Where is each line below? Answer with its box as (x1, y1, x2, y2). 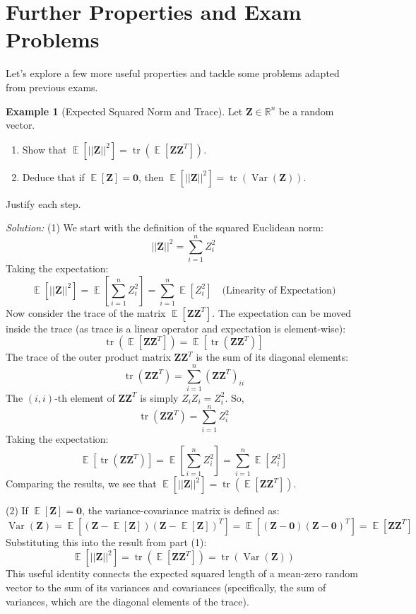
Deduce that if (22, 169, 85, 184)
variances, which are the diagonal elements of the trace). (6, 593, 249, 608)
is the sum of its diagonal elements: (196, 349, 349, 364)
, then (138, 169, 164, 184)
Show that (22, 141, 67, 156)
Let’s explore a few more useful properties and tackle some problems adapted (6, 66, 340, 81)
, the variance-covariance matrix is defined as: (82, 503, 280, 518)
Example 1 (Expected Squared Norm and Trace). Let (6, 103, 243, 118)
